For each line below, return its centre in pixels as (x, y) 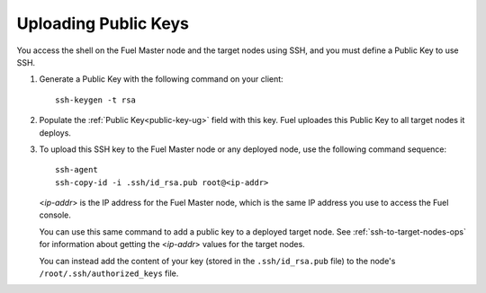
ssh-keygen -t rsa (96, 100)
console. (55, 215)
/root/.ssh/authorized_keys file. (109, 273)
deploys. (55, 133)
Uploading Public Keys (103, 23)
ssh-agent (76, 170)
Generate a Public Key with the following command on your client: (161, 79)
